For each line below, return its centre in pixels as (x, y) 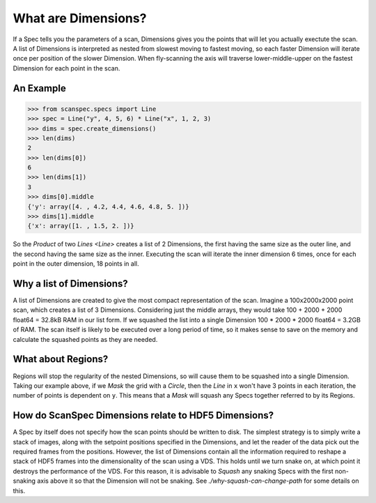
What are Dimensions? (80, 18)
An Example (39, 88)
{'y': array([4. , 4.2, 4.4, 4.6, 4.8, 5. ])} (108, 207)
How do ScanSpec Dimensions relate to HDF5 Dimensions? (143, 415)
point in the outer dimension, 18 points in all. (76, 264)
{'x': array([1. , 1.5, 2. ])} (81, 226)
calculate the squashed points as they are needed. (85, 339)
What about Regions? (61, 359)
